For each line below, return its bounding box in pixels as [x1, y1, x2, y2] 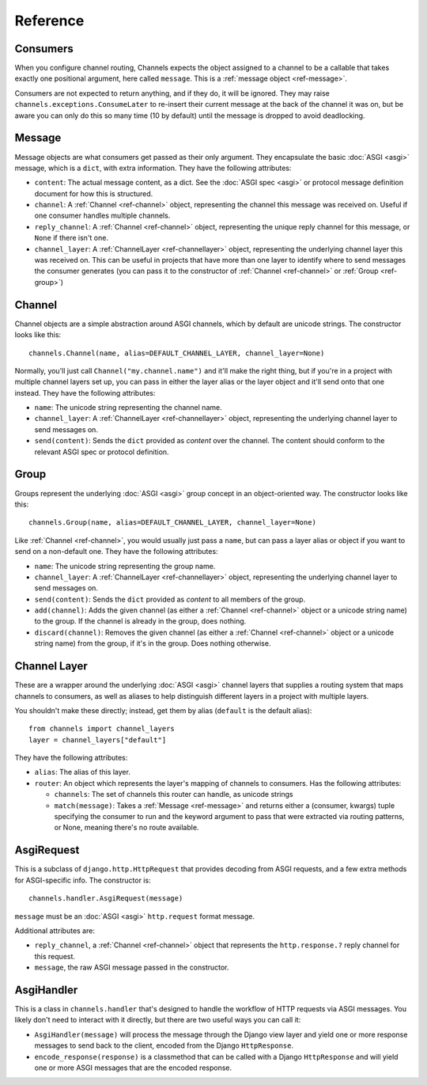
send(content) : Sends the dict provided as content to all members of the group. [34, 594, 306, 604]
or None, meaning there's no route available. [54, 823, 199, 833]
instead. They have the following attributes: [14, 388, 156, 397]
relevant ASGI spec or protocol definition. [34, 447, 169, 457]
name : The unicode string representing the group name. [34, 561, 216, 571]
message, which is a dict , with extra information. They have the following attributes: [14, 163, 292, 173]
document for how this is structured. [34, 188, 153, 198]
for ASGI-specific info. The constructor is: [14, 875, 151, 885]
